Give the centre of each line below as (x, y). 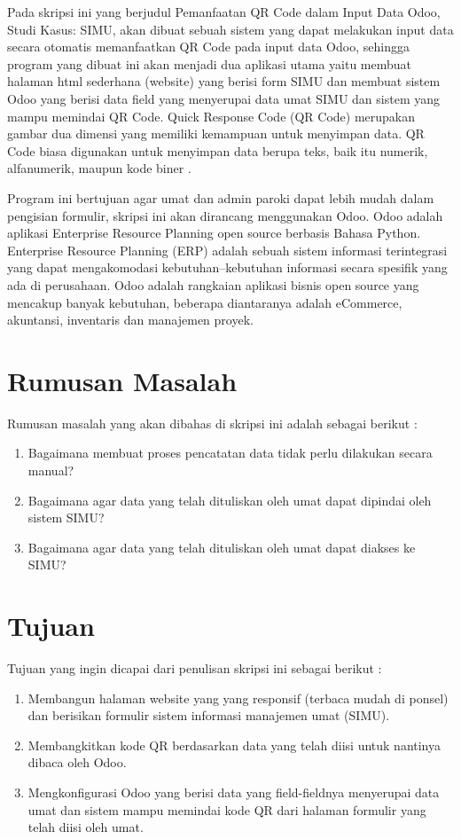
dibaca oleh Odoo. (77, 762)
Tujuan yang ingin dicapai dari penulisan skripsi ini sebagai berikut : (195, 668)
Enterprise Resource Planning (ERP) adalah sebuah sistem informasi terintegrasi (227, 250)
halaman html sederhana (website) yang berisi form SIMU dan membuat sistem (224, 81)
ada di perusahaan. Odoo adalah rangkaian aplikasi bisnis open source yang (213, 284)
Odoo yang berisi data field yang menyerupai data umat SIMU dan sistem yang (223, 98)
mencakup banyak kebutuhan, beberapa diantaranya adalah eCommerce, (205, 302)
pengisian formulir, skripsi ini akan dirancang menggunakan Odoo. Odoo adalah (225, 215)
